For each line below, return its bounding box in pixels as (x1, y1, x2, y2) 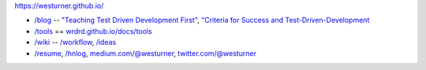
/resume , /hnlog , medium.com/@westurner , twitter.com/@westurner (34, 48, 256, 58)
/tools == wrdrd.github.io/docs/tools (34, 26, 153, 35)
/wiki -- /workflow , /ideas (34, 38, 117, 47)
